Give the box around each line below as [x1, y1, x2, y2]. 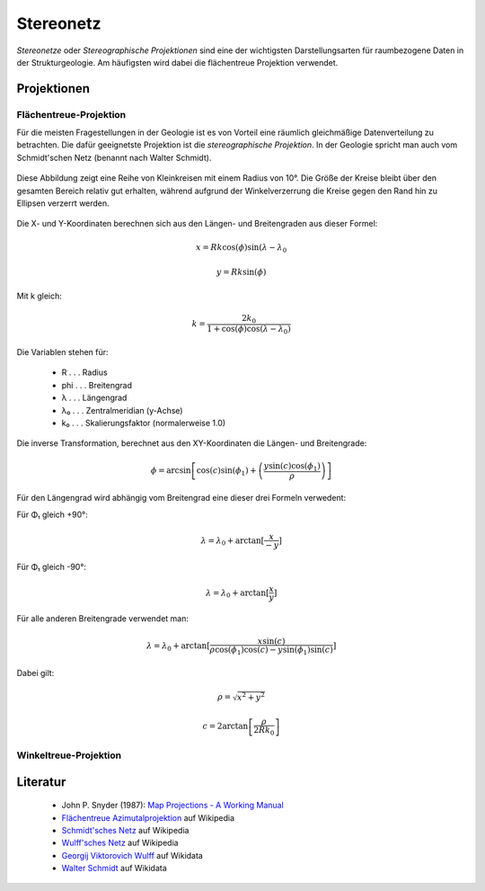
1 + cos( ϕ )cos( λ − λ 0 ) [207, 324, 291, 336]
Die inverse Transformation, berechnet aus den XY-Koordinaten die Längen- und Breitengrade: [16, 438, 367, 449]
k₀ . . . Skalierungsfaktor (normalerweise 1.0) [61, 418, 226, 428]
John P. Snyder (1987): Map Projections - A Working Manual [61, 800, 285, 811]
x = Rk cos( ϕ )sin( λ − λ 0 [196, 242, 287, 254]
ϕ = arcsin [150, 465, 192, 476]
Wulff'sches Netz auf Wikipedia [61, 837, 179, 849]
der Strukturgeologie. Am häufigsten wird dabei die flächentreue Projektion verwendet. [16, 57, 339, 67]
